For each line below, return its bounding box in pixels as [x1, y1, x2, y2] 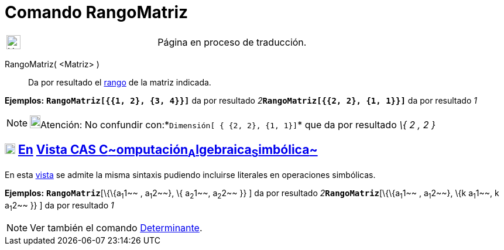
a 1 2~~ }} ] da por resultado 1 [5, 200, 114, 213]
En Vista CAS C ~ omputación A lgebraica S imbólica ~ [18, 142, 318, 160]
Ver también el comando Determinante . [30, 222, 203, 234]
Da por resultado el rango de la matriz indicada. [28, 77, 211, 87]
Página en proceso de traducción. [157, 36, 307, 48]
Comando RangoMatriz [5, 2, 188, 22]
